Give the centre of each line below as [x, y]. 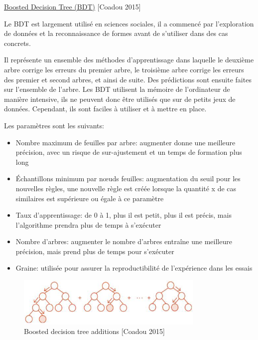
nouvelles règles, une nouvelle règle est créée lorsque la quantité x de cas [126, 188]
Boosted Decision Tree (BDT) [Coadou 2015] [72, 6]
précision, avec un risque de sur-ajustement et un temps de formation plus [129, 152]
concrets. [17, 43]
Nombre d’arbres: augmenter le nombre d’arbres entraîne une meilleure [124, 241]
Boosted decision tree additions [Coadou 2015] [94, 331]
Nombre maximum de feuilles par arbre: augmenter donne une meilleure [126, 142]
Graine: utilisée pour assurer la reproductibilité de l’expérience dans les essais [134, 268]
